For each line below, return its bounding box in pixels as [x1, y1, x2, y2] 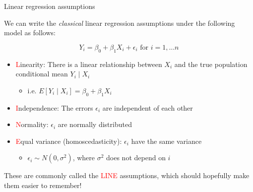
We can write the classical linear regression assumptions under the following [4, 17, 235, 28]
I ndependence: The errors [15, 102, 93, 113]
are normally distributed [58, 119, 132, 129]
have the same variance [131, 135, 202, 146]
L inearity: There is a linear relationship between [15, 59, 162, 69]
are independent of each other [102, 102, 193, 113]
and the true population [174, 59, 248, 69]
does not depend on [106, 152, 166, 163]
